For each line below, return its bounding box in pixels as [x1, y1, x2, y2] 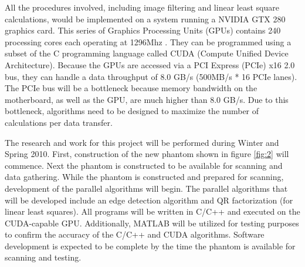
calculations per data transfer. [5, 116, 113, 128]
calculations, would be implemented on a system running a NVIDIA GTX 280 [5, 12, 286, 25]
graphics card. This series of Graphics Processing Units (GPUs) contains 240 [5, 24, 281, 36]
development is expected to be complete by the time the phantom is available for [5, 239, 296, 252]
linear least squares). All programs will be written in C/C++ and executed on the [5, 205, 300, 218]
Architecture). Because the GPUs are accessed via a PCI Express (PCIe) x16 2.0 [5, 58, 295, 71]
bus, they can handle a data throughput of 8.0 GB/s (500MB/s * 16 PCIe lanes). [5, 70, 297, 82]
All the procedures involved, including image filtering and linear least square [5, 1, 279, 13]
